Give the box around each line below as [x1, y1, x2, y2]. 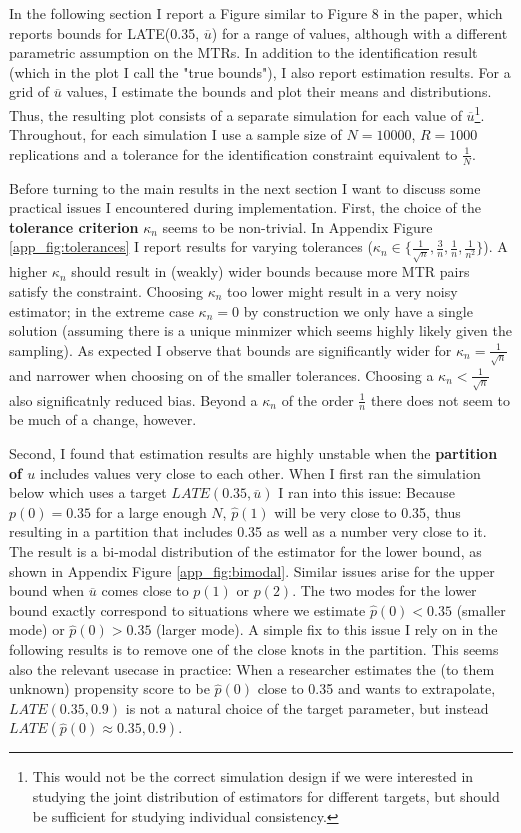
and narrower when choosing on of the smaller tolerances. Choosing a [9, 364, 434, 385]
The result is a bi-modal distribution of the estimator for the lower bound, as [9, 541, 482, 562]
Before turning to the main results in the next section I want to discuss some [9, 177, 481, 198]
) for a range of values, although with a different [211, 22, 508, 43]
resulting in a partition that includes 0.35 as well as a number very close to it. [9, 521, 487, 542]
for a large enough [95, 501, 207, 522]
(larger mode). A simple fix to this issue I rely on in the [156, 619, 498, 640]
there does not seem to [370, 389, 510, 410]
